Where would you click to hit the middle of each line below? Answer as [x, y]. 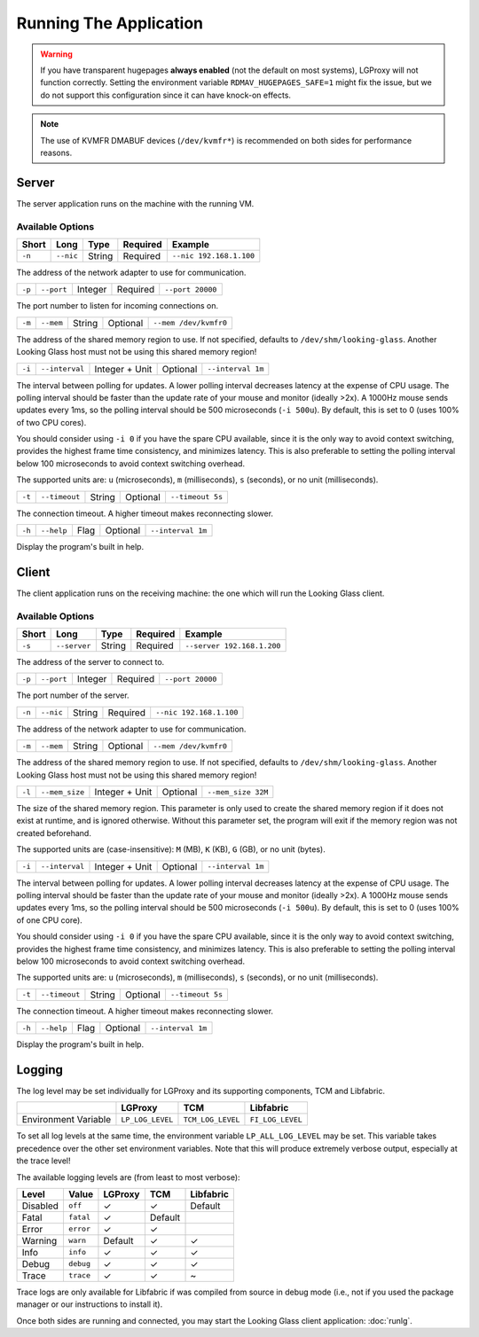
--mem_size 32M [238, 792]
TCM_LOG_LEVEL [212, 1119]
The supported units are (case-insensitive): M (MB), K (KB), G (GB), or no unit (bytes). [171, 849]
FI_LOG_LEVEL [276, 1119]
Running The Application [110, 23]
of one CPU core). [50, 920]
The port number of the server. [73, 695]
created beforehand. [54, 833]
